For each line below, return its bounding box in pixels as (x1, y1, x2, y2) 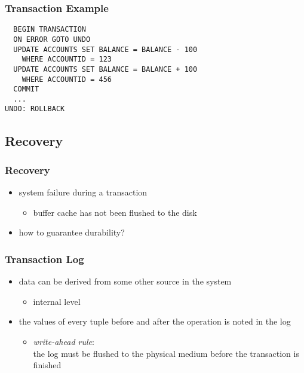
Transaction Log (5, 251, 84, 266)
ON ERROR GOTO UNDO (13, 35, 91, 44)
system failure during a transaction (19, 186, 148, 198)
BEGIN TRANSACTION (13, 25, 87, 34)
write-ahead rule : (33, 335, 94, 347)
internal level (33, 295, 81, 307)
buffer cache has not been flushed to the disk (33, 206, 197, 218)
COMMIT (13, 85, 39, 94)
